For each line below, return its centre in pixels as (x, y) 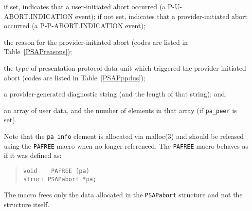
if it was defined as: (33, 155)
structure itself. (27, 204)
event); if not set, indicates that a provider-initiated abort (161, 16)
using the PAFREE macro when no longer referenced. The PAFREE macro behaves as (126, 145)
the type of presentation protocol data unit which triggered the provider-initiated (125, 67)
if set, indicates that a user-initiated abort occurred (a (85, 6)
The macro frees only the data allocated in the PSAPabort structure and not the (123, 195)
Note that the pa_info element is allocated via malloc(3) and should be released (124, 136)
